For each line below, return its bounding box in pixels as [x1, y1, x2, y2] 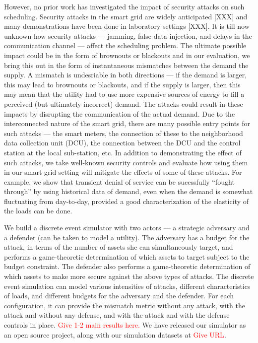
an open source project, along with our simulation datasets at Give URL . [4, 329, 226, 340]
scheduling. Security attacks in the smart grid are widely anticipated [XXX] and [4, 11, 248, 21]
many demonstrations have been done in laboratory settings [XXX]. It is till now [4, 21, 250, 31]
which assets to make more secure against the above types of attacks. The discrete [4, 271, 254, 281]
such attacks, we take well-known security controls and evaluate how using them [4, 157, 248, 167]
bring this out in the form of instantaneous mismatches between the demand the [4, 60, 249, 70]
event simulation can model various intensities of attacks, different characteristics [4, 280, 251, 291]
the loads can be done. [4, 206, 72, 216]
